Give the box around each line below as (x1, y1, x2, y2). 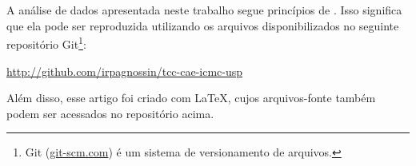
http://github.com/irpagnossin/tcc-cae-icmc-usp (6, 62, 243, 79)
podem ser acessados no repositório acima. (6, 105, 214, 121)
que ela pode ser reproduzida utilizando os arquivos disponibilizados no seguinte (6, 17, 399, 34)
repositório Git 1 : (6, 34, 86, 53)
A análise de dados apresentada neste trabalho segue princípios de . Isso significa (6, 2, 402, 18)
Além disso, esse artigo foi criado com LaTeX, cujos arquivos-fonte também (6, 89, 376, 106)
